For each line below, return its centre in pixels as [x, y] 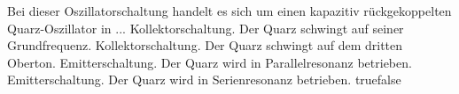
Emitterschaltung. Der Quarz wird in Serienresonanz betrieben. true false [204, 80]
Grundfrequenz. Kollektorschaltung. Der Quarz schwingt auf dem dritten [205, 45]
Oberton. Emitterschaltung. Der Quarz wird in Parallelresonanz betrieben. [210, 62]
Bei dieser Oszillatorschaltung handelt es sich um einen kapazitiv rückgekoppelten [229, 11]
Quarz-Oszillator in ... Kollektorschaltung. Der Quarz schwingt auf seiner [206, 28]
